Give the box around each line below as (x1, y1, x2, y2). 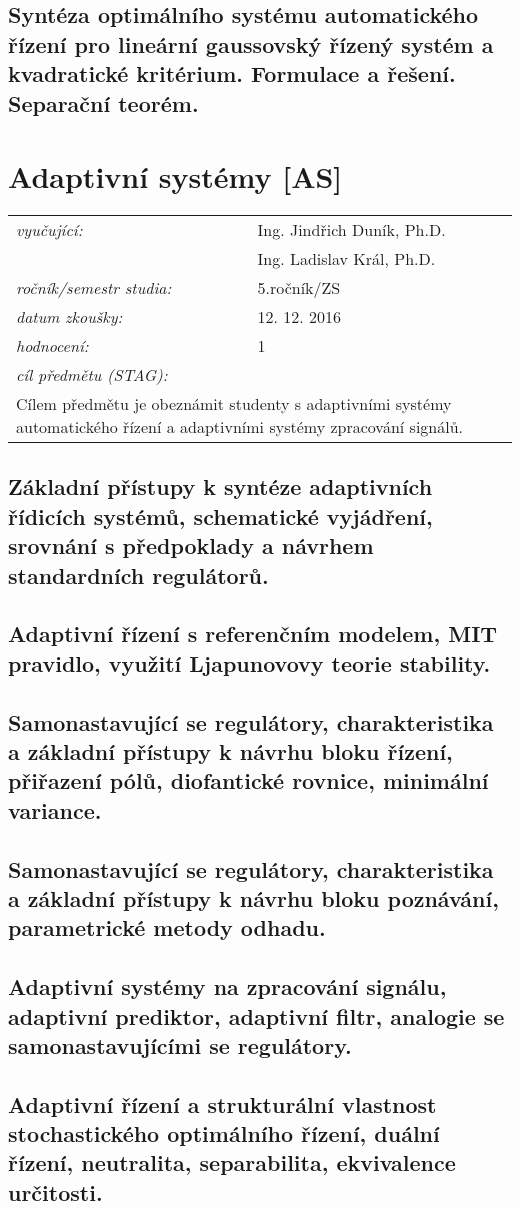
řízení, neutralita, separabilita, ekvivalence (8, 1147, 456, 1178)
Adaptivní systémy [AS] (8, 156, 343, 197)
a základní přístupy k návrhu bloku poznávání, (8, 882, 499, 913)
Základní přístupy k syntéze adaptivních (8, 471, 433, 502)
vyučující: (16, 218, 83, 242)
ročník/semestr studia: (16, 276, 172, 300)
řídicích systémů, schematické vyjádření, (8, 500, 433, 531)
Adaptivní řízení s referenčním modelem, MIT (8, 618, 498, 649)
